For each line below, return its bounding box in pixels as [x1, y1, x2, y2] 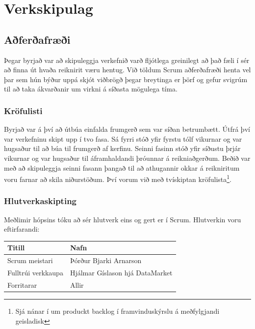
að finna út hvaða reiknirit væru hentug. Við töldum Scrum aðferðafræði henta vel [4, 64, 251, 75]
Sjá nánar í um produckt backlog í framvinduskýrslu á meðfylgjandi [15, 305, 220, 316]
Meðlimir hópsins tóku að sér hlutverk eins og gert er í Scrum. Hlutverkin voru [4, 214, 241, 224]
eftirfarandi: [4, 224, 40, 234]
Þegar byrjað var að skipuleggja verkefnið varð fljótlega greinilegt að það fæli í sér [4, 55, 250, 65]
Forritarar [7, 279, 37, 290]
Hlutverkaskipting [4, 195, 76, 207]
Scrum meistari [7, 255, 53, 266]
